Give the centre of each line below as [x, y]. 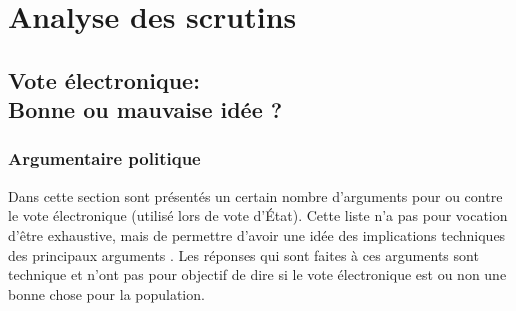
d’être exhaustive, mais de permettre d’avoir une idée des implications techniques [257, 234]
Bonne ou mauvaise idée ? [145, 109]
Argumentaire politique [104, 158]
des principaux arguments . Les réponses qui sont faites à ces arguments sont [243, 254]
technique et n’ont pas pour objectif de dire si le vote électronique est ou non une [257, 274]
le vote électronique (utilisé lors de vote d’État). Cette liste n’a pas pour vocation [258, 215]
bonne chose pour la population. [106, 293]
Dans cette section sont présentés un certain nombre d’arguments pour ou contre [255, 195]
